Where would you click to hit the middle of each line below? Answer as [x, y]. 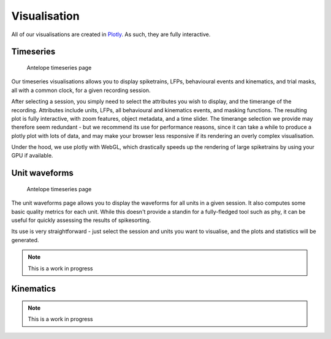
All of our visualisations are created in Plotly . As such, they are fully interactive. [111, 34]
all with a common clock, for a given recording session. [81, 90]
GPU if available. [32, 156]
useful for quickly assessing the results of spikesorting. [81, 220]
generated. [25, 240]
